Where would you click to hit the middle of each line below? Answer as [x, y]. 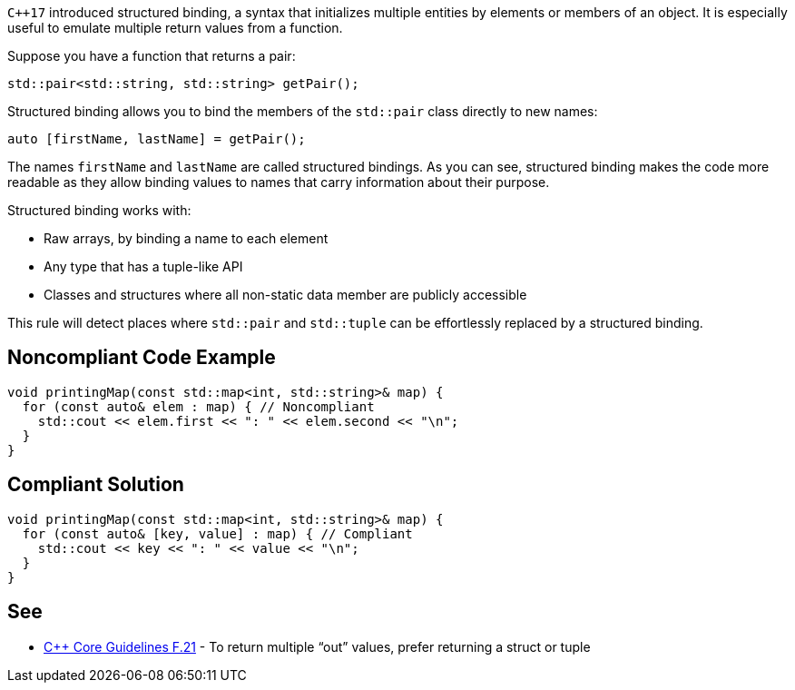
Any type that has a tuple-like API [143, 266]
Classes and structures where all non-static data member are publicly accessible [285, 295]
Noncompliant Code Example [142, 358]
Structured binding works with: [99, 210]
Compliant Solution [96, 485]
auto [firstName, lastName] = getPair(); [157, 139]
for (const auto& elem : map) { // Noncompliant [198, 406]
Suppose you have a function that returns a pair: [152, 56]
